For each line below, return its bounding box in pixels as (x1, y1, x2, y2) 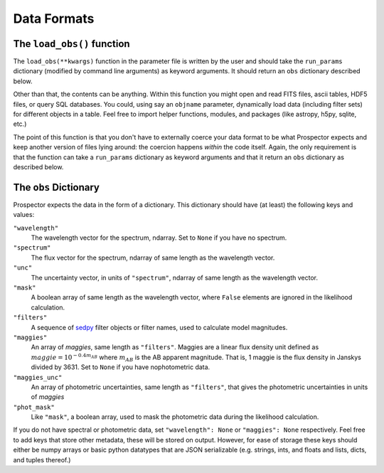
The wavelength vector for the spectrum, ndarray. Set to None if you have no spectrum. (31, 233, 287, 242)
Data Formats (13, 11, 95, 26)
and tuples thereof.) (13, 455, 71, 464)
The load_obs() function (13, 38, 131, 50)
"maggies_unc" (13, 373, 63, 381)
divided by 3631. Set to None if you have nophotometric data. (31, 363, 210, 371)
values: (13, 211, 35, 219)
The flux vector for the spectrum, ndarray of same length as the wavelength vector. (31, 253, 275, 262)
